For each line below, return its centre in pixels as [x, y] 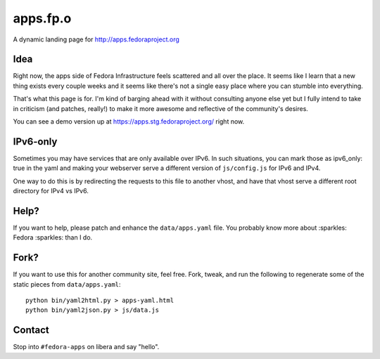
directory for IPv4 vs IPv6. [51, 191]
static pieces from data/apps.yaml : [67, 284]
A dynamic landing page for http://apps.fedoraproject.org [96, 39]
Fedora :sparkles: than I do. [53, 237]
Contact [31, 330]
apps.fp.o [42, 18]
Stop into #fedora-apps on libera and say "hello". [86, 347]
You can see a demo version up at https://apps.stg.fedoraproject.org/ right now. [129, 122]
